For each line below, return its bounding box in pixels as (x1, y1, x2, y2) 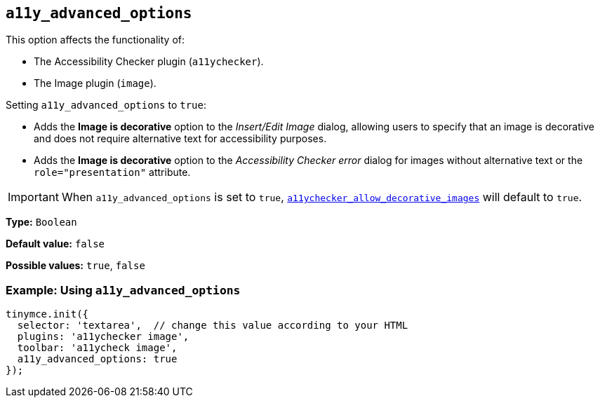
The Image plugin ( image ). (34, 77, 156, 90)
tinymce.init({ (6, 308, 89, 320)
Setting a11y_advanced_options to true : (6, 99, 206, 111)
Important (8, 190, 59, 205)
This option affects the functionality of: (6, 34, 185, 46)
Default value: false (6, 238, 105, 250)
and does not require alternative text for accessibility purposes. (34, 132, 327, 145)
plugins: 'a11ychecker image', (17, 331, 189, 343)
